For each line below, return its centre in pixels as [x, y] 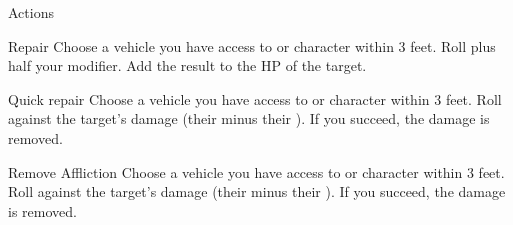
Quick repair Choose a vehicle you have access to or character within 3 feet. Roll [255, 98]
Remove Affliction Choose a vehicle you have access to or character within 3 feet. [256, 171]
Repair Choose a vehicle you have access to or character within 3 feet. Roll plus [252, 45]
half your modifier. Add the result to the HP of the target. [187, 65]
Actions [31, 12]
